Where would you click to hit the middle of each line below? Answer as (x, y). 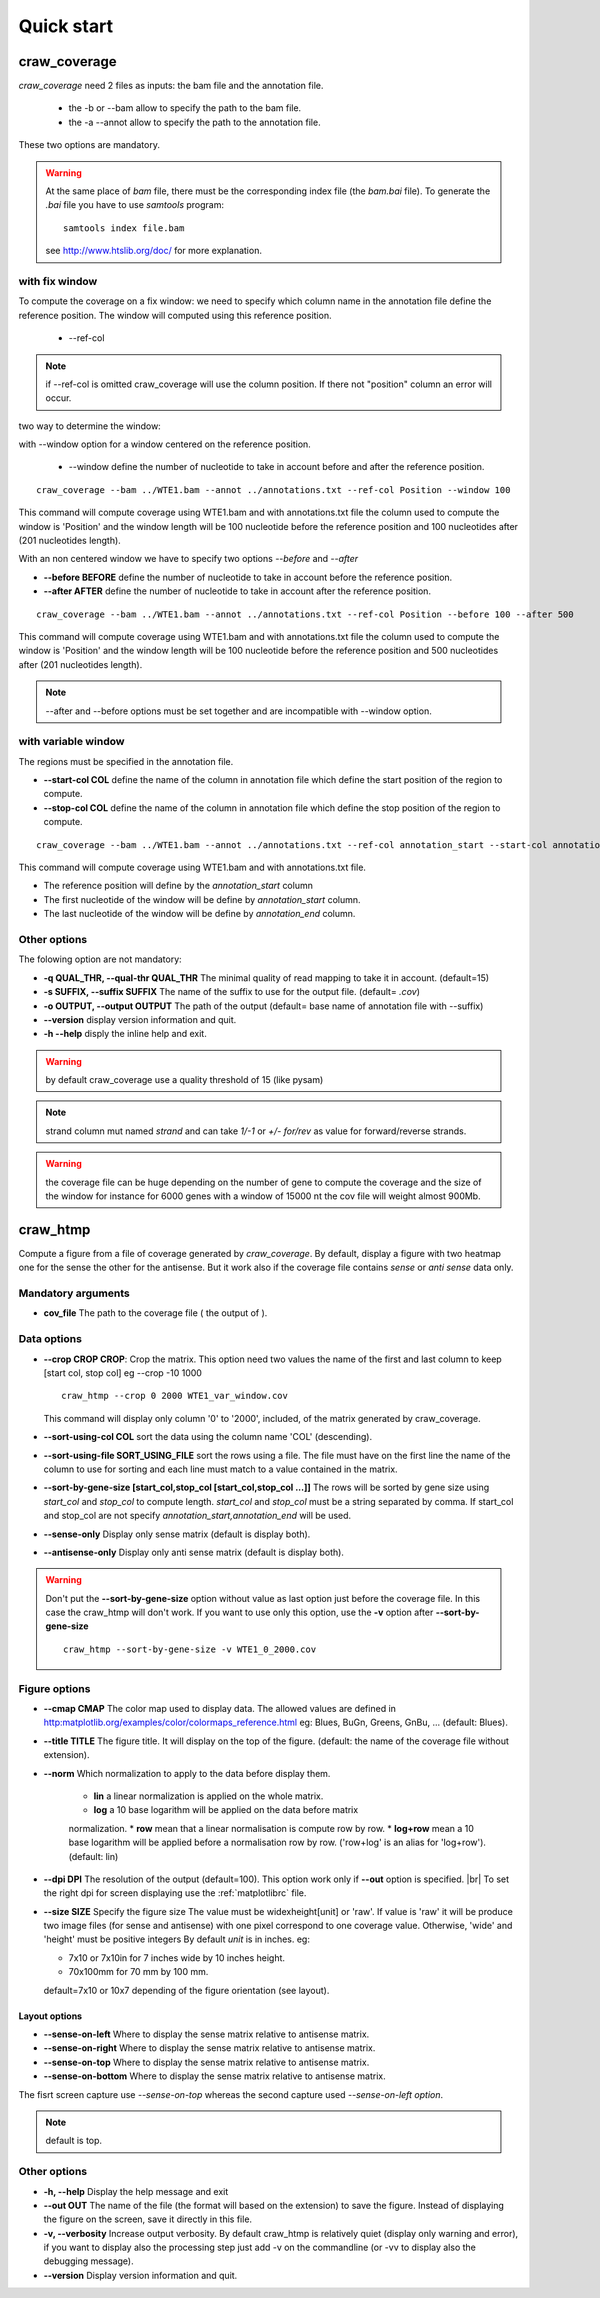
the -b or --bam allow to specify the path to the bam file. (185, 108)
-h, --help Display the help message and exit (136, 2191)
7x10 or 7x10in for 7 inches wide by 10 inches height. (176, 1957)
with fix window (58, 281)
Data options (50, 1339)
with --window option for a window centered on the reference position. (165, 444)
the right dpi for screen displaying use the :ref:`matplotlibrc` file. (175, 1893)
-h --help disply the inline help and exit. (125, 1034)
